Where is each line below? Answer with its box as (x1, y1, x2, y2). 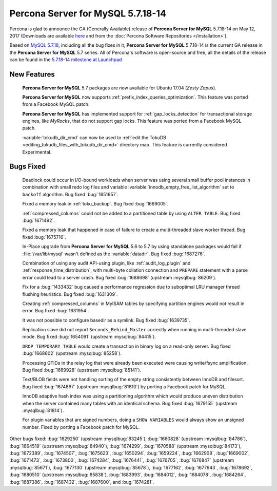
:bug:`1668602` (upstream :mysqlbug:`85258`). (22, 350, 122, 356)
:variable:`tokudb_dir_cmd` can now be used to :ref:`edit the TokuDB (22, 134, 167, 141)
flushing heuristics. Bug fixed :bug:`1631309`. (22, 291, 118, 297)
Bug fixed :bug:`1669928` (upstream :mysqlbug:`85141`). (22, 367, 142, 373)
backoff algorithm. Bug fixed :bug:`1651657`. (22, 191, 119, 197)
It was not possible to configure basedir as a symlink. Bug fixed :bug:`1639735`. (22, 317, 191, 323)
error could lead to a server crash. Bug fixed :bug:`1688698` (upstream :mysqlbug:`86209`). (22, 274, 216, 280)
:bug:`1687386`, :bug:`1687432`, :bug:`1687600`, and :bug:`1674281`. (9, 479, 154, 485)
